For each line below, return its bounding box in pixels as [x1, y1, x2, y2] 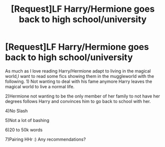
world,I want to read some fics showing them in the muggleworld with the [5, 73, 154, 79]
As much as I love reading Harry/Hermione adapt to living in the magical [5, 68, 151, 74]
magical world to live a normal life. [5, 83, 75, 89]
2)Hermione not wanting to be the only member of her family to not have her [5, 93, 160, 99]
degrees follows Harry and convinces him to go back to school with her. [5, 98, 151, 104]
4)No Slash [5, 108, 28, 114]
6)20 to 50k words [5, 126, 43, 133]
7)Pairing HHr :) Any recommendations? [5, 136, 86, 142]
